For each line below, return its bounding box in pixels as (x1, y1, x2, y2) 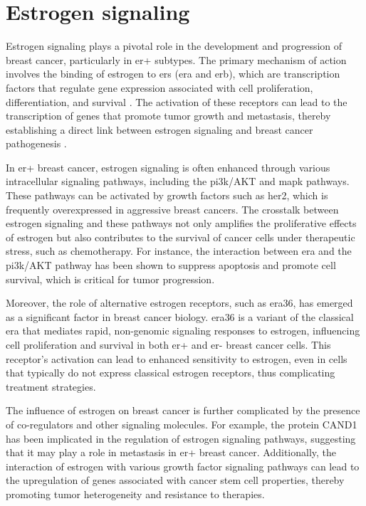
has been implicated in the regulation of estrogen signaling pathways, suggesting (6, 431, 356, 446)
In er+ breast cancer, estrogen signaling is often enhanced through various (6, 159, 330, 174)
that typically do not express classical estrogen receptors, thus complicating (6, 365, 335, 380)
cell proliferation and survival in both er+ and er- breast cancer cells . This (6, 337, 331, 352)
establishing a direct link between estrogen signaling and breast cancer (6, 122, 313, 137)
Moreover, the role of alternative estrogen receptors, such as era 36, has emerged (6, 295, 353, 310)
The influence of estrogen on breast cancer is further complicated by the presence (6, 403, 360, 418)
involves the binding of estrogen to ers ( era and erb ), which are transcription (6, 66, 340, 81)
